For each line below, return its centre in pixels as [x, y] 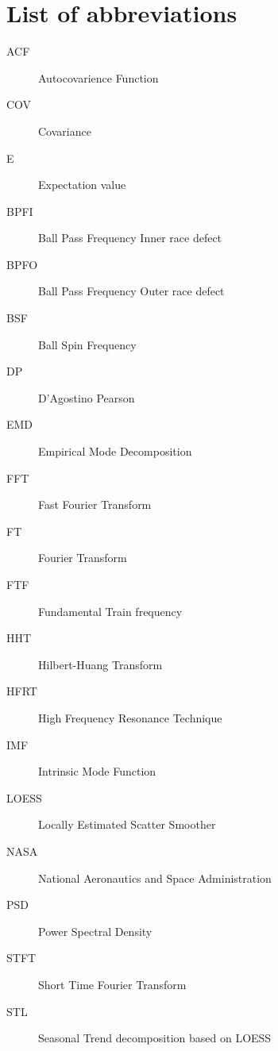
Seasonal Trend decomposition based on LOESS [155, 1038]
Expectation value [82, 185]
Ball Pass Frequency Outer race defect [131, 291]
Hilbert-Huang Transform [100, 664]
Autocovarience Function [98, 77]
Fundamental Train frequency [110, 611]
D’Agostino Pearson [87, 397]
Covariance [65, 131]
